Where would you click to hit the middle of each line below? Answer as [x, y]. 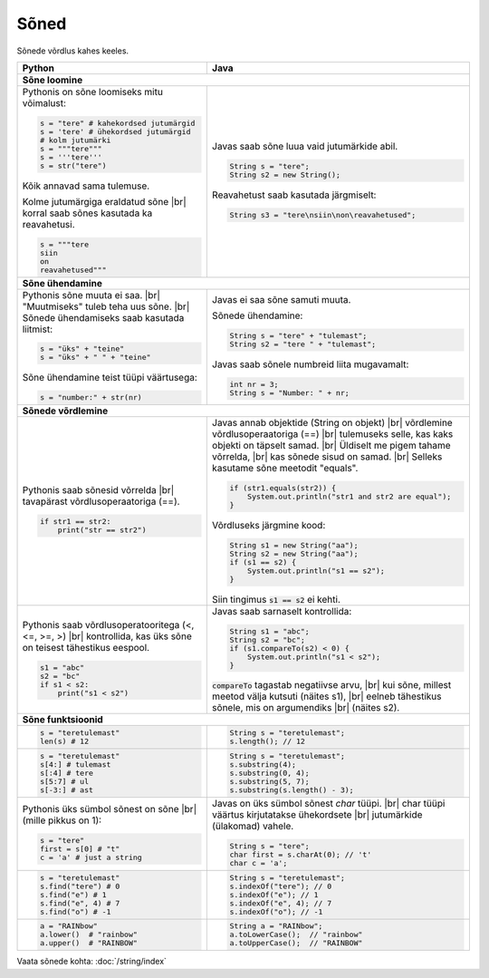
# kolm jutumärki [75, 140]
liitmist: [38, 329]
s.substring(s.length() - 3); [292, 790]
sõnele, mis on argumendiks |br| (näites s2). [306, 708]
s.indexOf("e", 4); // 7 [281, 903]
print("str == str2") [102, 530]
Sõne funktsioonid [62, 720]
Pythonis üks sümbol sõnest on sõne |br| [110, 809]
